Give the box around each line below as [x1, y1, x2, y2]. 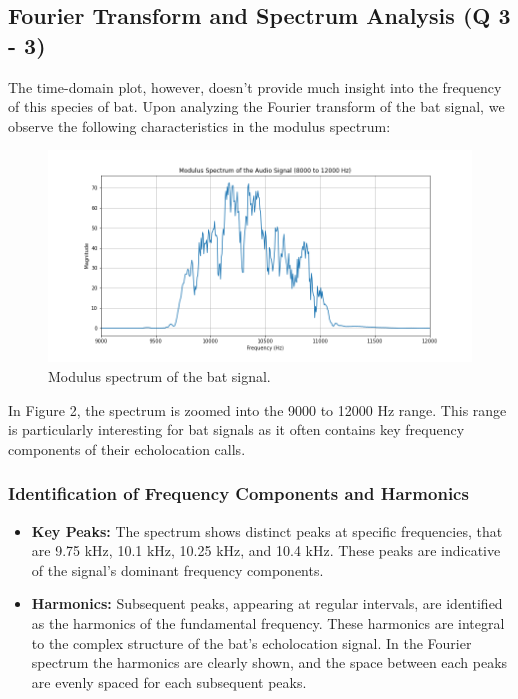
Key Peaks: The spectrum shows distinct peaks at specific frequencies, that [31, 520, 503, 541]
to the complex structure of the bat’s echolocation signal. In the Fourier [31, 632, 472, 653]
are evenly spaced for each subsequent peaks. [31, 671, 307, 692]
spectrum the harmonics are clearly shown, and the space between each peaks [31, 652, 508, 673]
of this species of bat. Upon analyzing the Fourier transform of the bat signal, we [8, 96, 505, 117]
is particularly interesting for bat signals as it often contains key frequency [8, 419, 465, 440]
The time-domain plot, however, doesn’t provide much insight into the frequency [8, 76, 502, 97]
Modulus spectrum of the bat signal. [48, 365, 271, 386]
